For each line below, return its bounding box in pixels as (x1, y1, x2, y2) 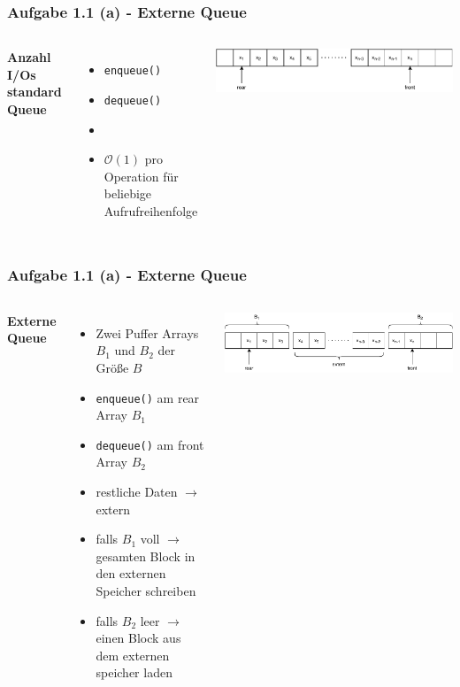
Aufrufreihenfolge (103, 201, 198, 220)
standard (7, 82, 62, 101)
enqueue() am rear (96, 388, 200, 406)
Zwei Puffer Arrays (96, 323, 199, 342)
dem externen (96, 645, 170, 664)
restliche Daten (96, 482, 178, 500)
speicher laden (96, 663, 172, 682)
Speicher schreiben (96, 581, 196, 599)
